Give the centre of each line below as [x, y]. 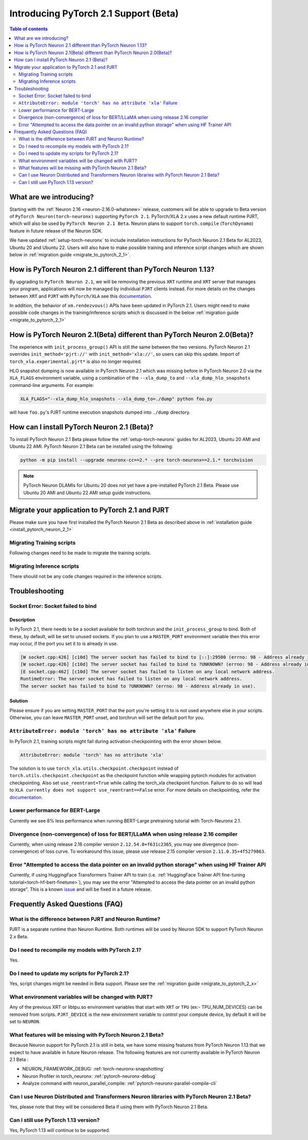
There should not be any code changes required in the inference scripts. [86, 576]
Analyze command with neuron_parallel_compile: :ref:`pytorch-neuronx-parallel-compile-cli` [120, 1083]
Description [22, 620]
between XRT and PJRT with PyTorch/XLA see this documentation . [81, 296]
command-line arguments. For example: [52, 385]
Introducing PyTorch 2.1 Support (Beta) [94, 13]
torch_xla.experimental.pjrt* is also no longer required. [76, 361]
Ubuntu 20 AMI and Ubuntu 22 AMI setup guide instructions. [87, 493]
